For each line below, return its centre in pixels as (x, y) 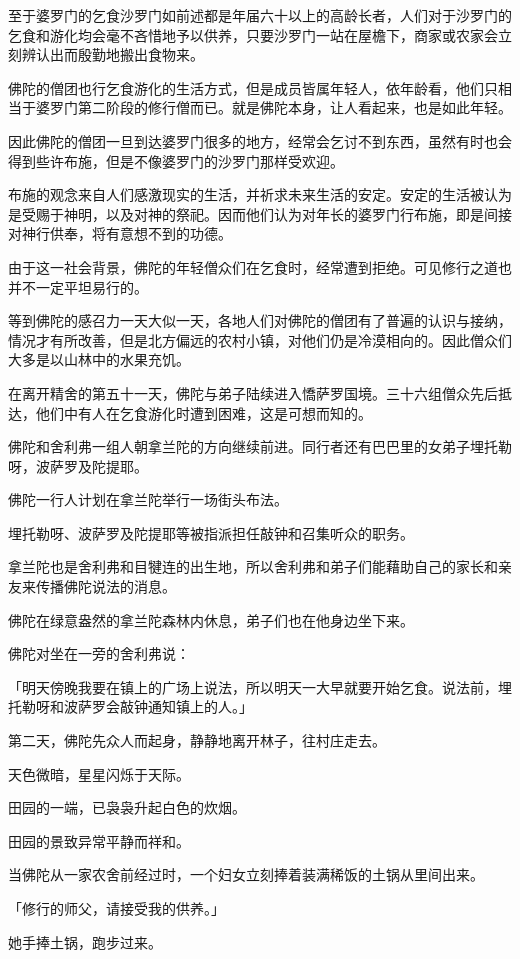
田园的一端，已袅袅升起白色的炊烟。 (127, 807)
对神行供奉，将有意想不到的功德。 (120, 233)
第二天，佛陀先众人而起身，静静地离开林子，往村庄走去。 (197, 740)
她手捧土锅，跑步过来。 (85, 941)
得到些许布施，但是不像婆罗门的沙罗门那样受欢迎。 (176, 160)
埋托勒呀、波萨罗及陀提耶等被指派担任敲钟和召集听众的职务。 (211, 532)
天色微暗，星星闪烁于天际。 (99, 773)
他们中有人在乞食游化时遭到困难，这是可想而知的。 (203, 412)
